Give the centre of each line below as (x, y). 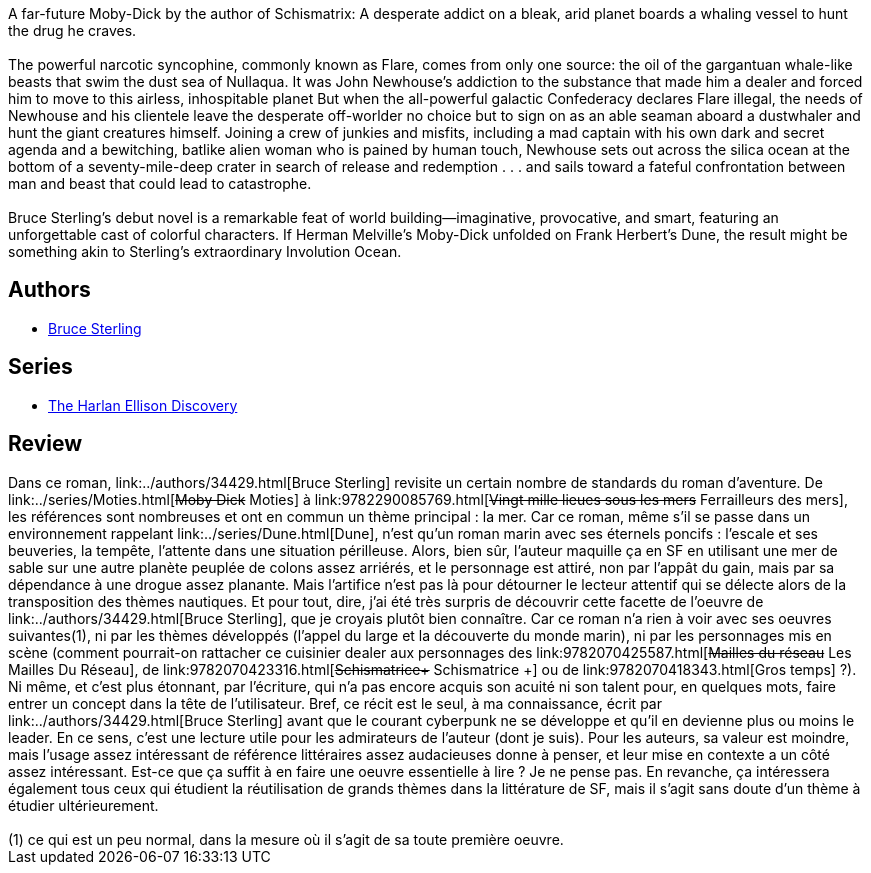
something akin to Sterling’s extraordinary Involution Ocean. (205, 251)
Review (45, 444)
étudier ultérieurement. (83, 805)
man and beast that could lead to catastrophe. (160, 183)
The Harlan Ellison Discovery (143, 405)
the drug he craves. (72, 30)
